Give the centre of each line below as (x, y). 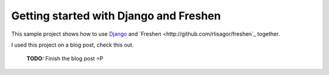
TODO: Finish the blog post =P (65, 59)
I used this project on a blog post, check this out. (73, 45)
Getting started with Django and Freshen (116, 16)
